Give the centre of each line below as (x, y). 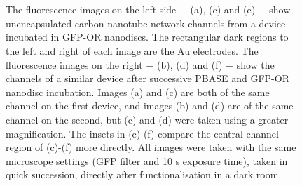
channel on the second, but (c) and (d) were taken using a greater (147, 119)
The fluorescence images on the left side (91, 9)
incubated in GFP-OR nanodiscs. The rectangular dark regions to (147, 37)
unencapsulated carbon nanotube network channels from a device (146, 23)
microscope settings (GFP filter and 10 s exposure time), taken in (147, 160)
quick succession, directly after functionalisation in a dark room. (144, 174)
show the (255, 64)
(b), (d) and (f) (190, 64)
